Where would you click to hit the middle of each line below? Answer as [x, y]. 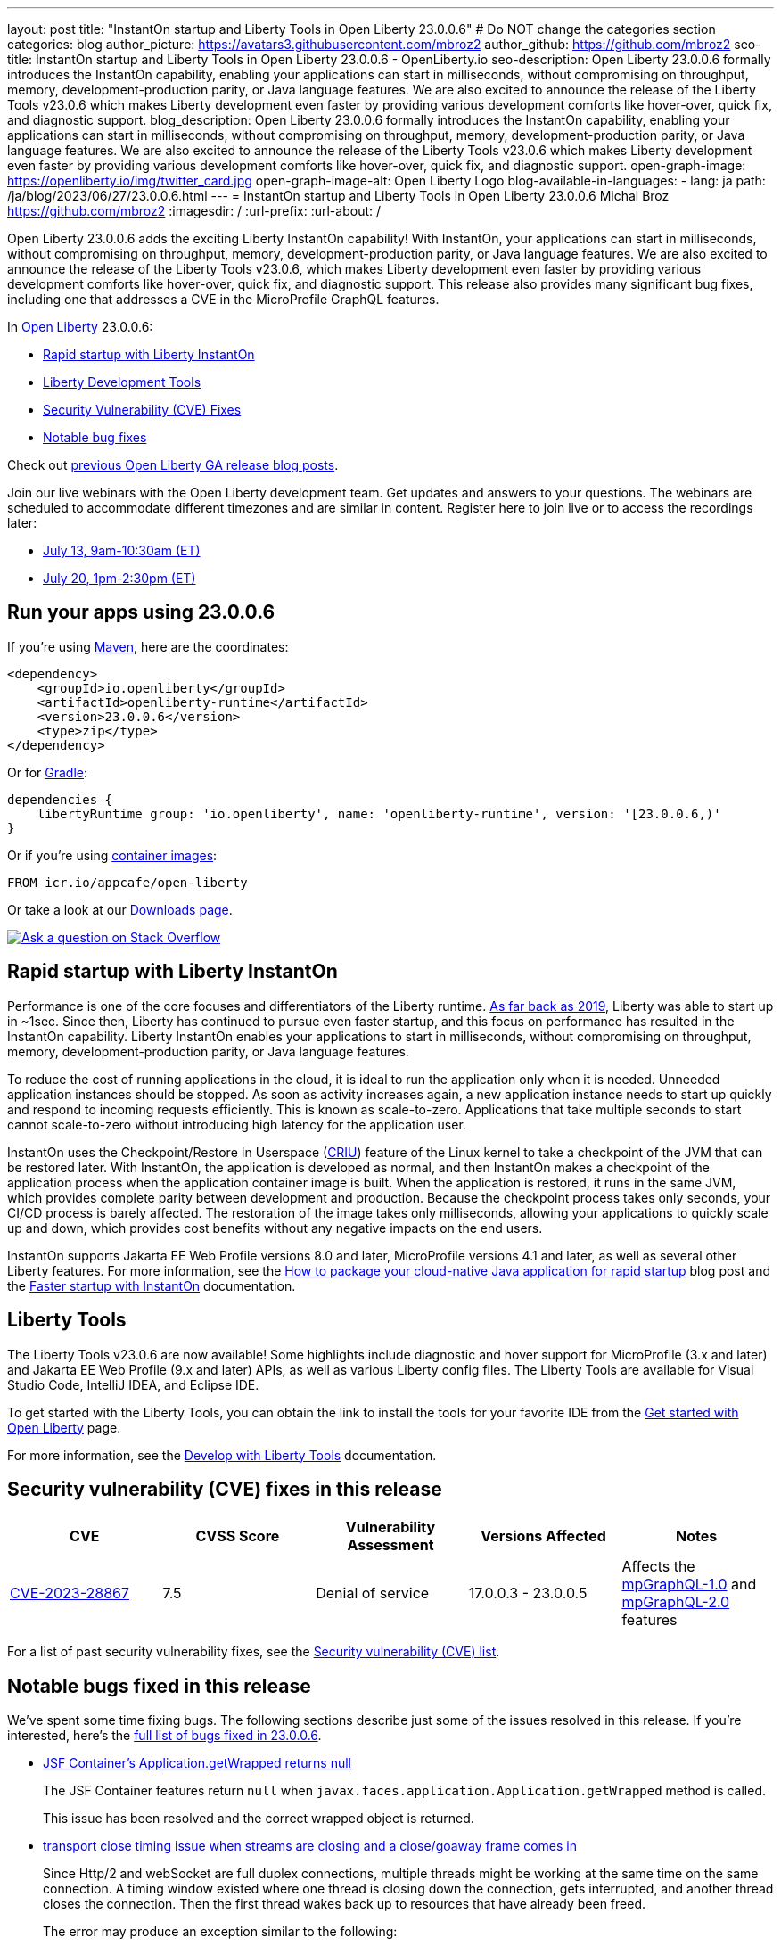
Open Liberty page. [64, 1427]
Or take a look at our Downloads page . [120, 909]
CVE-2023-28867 [70, 1593]
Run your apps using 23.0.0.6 [141, 612]
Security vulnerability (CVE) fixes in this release [225, 1489]
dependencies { [60, 799]
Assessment [390, 1545]
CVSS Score [238, 1536]
